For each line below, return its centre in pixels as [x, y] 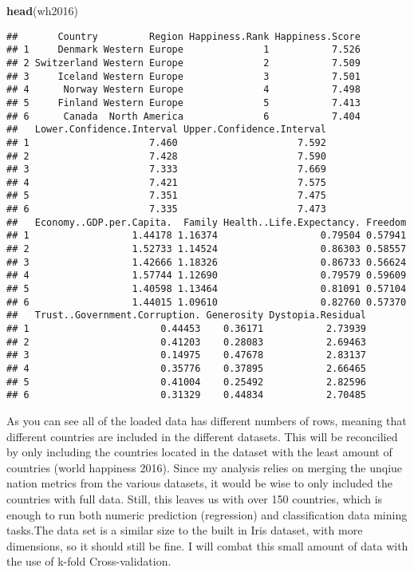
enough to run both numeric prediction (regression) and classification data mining [207, 514]
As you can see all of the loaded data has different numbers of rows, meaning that [207, 420]
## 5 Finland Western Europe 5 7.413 [183, 103]
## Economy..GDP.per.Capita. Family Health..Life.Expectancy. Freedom [207, 222]
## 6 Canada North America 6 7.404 [183, 116]
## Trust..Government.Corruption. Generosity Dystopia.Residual [187, 316]
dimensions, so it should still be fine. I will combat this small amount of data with [207, 545]
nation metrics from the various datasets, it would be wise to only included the [199, 483]
